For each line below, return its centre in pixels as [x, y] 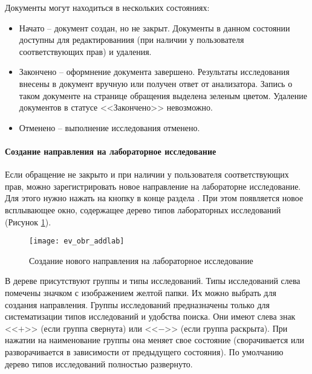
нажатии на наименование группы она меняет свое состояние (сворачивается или [154, 340]
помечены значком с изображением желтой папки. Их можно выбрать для [141, 292]
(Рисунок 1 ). [28, 221]
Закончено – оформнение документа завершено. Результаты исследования [154, 72]
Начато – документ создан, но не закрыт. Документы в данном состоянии [154, 27]
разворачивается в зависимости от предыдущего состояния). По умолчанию [144, 351]
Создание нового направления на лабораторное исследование [141, 260]
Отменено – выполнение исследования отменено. [109, 127]
